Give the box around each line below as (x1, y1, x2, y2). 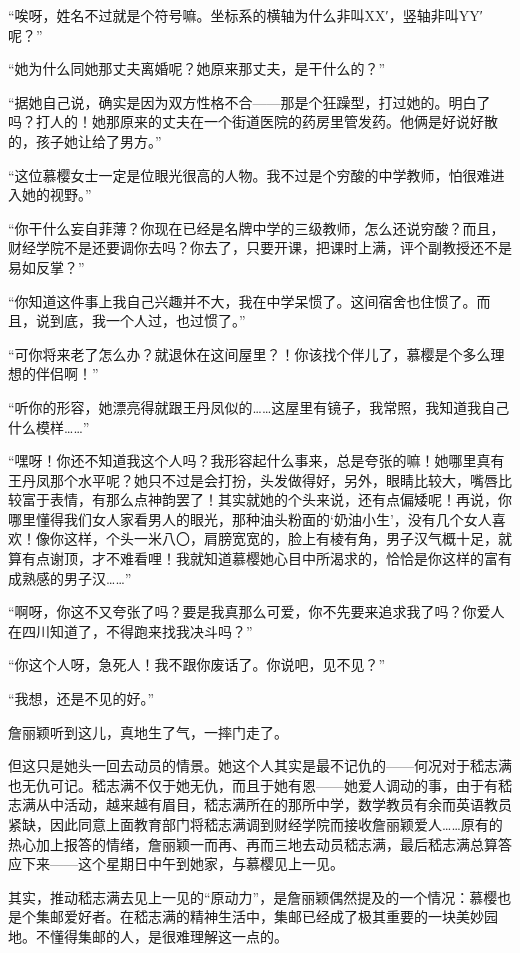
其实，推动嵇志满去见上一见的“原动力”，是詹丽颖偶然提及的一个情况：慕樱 (8, 886, 498, 907)
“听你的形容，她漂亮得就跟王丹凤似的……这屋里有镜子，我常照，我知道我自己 (8, 396, 510, 417)
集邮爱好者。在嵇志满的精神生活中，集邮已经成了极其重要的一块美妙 (35, 906, 484, 927)
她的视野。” (21, 184, 92, 205)
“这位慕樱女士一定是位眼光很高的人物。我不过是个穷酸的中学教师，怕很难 (8, 164, 491, 185)
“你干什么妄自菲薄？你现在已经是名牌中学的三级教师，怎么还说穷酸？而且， (8, 217, 505, 238)
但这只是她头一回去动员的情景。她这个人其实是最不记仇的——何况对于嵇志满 (8, 755, 512, 776)
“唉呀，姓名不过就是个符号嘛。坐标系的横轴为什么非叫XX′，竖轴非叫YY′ (8, 5, 483, 25)
